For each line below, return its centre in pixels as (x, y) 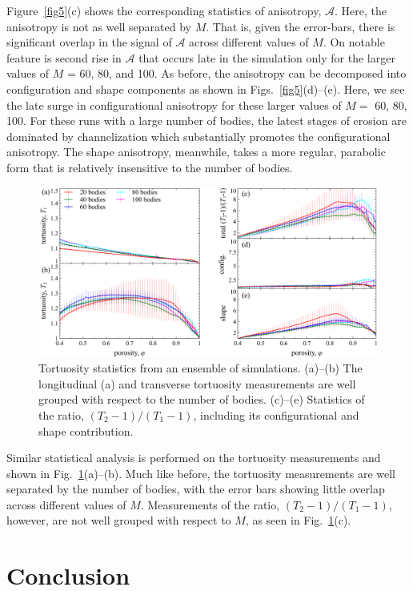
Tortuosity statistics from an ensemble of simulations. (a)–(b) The (200, 368)
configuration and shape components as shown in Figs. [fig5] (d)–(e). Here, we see (206, 88)
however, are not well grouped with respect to (119, 520)
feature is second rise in (64, 57)
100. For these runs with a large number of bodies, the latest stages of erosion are (206, 121)
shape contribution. (86, 430)
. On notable (354, 42)
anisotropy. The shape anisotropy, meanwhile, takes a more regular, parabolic (196, 152)
